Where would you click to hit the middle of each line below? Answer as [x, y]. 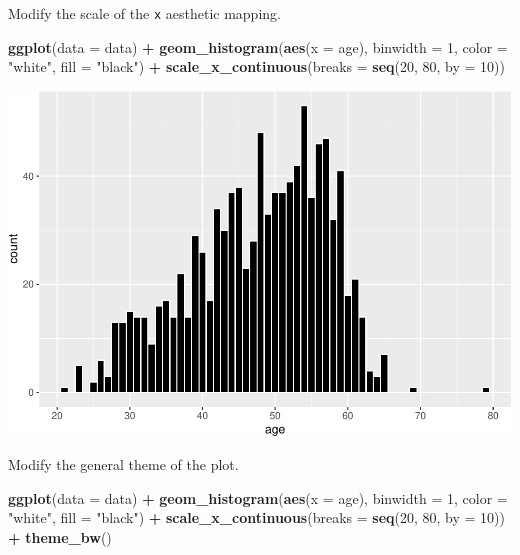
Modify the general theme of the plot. [123, 464]
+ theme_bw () [60, 536]
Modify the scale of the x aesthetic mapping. [144, 13]
